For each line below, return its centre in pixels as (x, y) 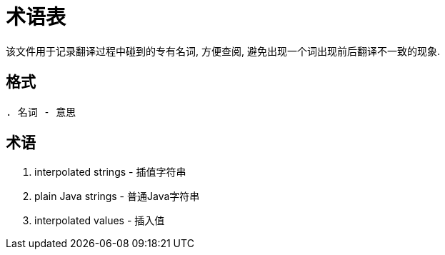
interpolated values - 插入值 (100, 221)
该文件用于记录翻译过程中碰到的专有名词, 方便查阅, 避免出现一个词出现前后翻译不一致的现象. (223, 51)
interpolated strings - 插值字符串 (110, 172)
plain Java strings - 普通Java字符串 (117, 196)
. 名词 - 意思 (41, 112)
